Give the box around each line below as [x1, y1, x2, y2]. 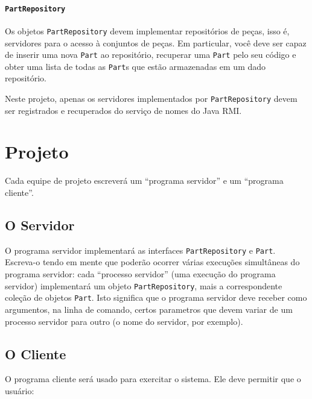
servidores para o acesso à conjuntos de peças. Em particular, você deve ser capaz [5, 36, 307, 49]
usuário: [5, 384, 34, 397]
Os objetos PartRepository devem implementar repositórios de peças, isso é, [5, 24, 290, 37]
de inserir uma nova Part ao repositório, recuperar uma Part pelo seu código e [5, 48, 296, 61]
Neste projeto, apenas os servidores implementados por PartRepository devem [5, 92, 298, 105]
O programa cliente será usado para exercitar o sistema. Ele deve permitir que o [5, 372, 301, 385]
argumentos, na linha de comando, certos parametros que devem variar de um [5, 303, 293, 315]
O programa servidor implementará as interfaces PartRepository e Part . [5, 243, 276, 256]
